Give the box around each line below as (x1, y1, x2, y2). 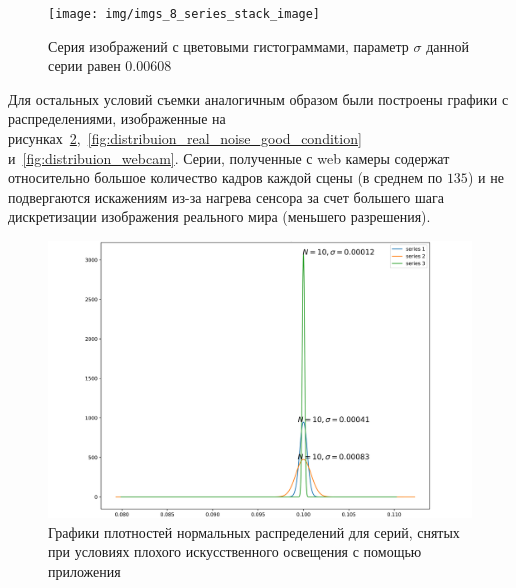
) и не (467, 167, 504, 188)
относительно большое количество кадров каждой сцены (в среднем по (8, 167, 443, 188)
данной (426, 35, 470, 56)
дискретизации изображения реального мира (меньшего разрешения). (8, 206, 431, 227)
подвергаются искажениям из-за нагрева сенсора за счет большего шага (8, 186, 444, 207)
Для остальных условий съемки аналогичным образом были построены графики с (8, 88, 509, 109)
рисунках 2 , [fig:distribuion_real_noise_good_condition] (8, 128, 362, 149)
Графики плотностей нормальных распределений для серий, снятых (48, 521, 460, 542)
